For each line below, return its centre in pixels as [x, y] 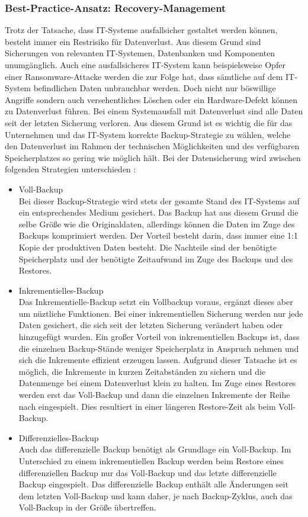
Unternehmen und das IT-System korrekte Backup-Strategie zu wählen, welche [148, 134]
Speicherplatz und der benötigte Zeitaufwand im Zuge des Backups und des [156, 258]
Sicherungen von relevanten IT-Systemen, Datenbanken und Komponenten [140, 53]
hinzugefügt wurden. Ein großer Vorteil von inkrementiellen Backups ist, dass [159, 337]
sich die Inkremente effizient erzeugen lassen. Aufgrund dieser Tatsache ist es [158, 360]
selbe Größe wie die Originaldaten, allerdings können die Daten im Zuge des [157, 224]
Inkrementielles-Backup [61, 290]
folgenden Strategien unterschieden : [70, 169]
